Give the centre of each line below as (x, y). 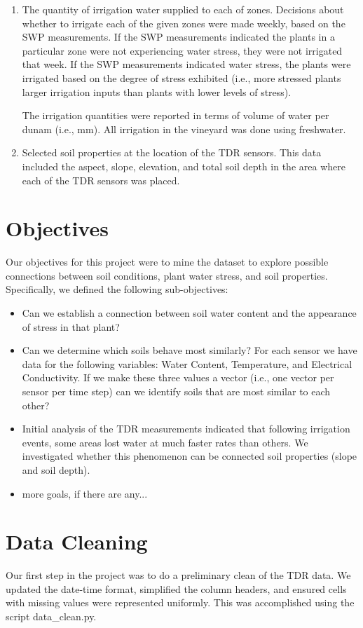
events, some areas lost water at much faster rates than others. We (165, 442)
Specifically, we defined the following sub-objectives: (117, 289)
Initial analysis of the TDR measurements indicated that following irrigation (186, 429)
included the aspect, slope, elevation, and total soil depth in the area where (184, 166)
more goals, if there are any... (85, 493)
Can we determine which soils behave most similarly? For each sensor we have (190, 350)
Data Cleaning (77, 541)
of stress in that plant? (71, 326)
